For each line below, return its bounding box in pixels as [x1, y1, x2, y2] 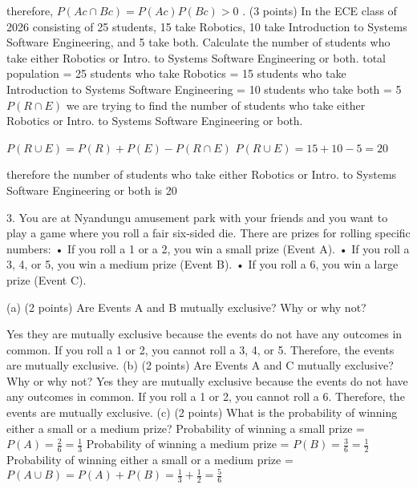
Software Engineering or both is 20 [6, 181, 177, 198]
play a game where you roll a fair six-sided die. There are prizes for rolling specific [6, 224, 411, 241]
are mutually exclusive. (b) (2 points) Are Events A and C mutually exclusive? [6, 357, 394, 374]
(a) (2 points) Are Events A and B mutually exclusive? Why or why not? [6, 298, 366, 315]
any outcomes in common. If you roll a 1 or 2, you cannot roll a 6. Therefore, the [6, 388, 405, 405]
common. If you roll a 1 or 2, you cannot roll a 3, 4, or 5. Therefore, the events [6, 341, 395, 358]
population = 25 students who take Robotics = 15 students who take [6, 65, 346, 82]
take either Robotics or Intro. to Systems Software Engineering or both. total [6, 49, 386, 66]
